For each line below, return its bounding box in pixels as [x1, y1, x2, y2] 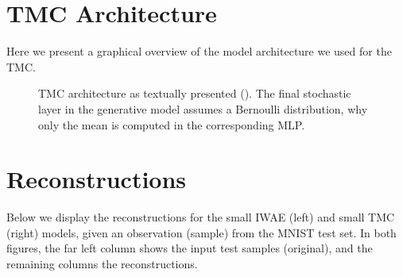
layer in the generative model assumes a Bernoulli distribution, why [38, 100, 368, 117]
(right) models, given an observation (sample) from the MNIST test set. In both [6, 224, 397, 240]
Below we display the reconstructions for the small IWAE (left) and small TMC [6, 209, 395, 225]
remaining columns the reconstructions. [6, 256, 198, 271]
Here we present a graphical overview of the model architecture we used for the [6, 43, 392, 60]
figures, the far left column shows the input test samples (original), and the [6, 240, 373, 256]
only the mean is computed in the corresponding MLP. [38, 116, 305, 133]
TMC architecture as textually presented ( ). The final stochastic [38, 85, 351, 102]
